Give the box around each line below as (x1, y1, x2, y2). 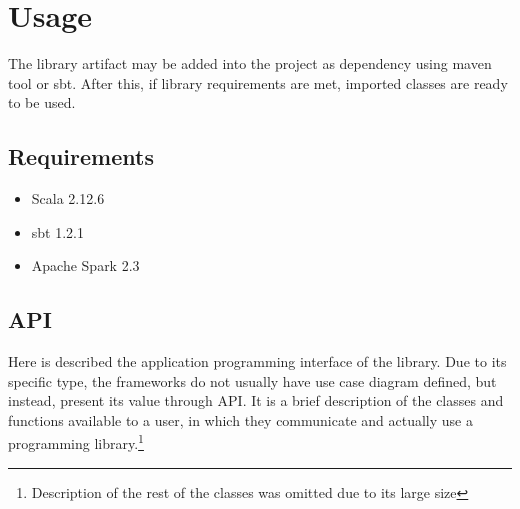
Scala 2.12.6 (31, 188, 105, 209)
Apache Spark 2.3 (31, 255, 140, 276)
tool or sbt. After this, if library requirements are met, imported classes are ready (8, 72, 508, 93)
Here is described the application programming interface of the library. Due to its (8, 351, 507, 372)
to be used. (8, 92, 76, 113)
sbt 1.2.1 (31, 221, 84, 242)
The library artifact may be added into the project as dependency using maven (8, 53, 492, 74)
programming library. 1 (8, 430, 144, 454)
